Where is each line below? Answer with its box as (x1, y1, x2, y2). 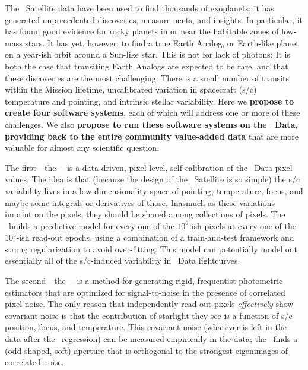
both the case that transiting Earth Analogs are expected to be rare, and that (5, 59, 288, 72)
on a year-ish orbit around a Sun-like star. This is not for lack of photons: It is (5, 48, 290, 61)
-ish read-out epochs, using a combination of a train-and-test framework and (16, 231, 294, 243)
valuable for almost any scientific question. (5, 141, 160, 154)
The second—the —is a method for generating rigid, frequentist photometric (5, 274, 283, 287)
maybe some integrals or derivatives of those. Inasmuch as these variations (5, 196, 275, 208)
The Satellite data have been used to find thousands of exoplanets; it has (5, 2, 274, 14)
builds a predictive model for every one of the (8, 219, 174, 232)
